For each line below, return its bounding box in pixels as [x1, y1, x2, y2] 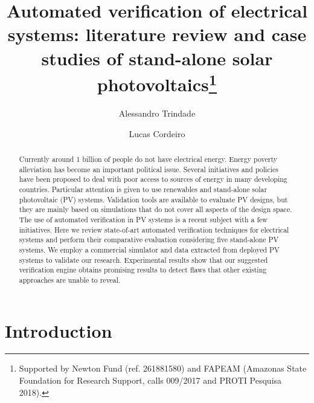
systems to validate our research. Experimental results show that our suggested [19, 254, 268, 265]
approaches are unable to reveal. [19, 274, 121, 285]
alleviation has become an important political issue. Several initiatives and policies [19, 164, 278, 174]
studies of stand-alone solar [41, 45, 273, 70]
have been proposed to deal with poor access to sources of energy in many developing [19, 174, 287, 184]
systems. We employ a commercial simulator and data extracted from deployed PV [19, 244, 280, 254]
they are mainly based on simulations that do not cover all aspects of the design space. [19, 204, 292, 214]
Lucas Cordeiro [129, 127, 185, 140]
